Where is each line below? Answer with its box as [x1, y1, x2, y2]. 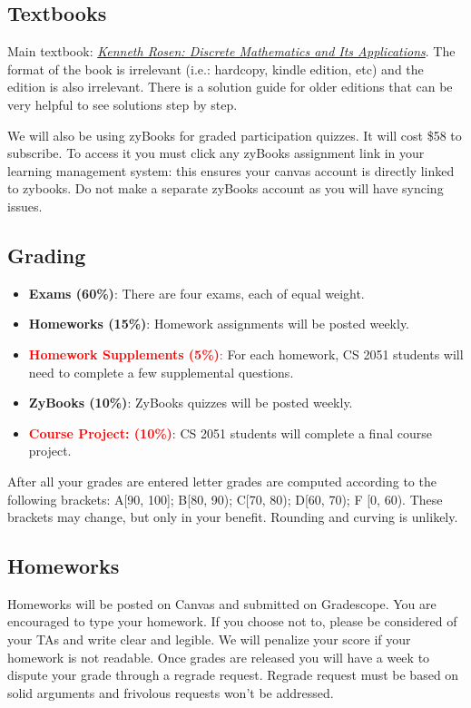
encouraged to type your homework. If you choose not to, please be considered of [7, 612, 457, 631]
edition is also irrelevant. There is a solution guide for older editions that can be [7, 77, 453, 96]
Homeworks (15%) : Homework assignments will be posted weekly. [28, 314, 410, 333]
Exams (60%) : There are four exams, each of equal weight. [28, 283, 365, 302]
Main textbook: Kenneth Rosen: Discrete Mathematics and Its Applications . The [7, 42, 456, 61]
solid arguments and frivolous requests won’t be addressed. [7, 683, 334, 702]
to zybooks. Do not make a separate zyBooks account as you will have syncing [7, 179, 444, 198]
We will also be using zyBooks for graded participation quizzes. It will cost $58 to [7, 125, 462, 144]
